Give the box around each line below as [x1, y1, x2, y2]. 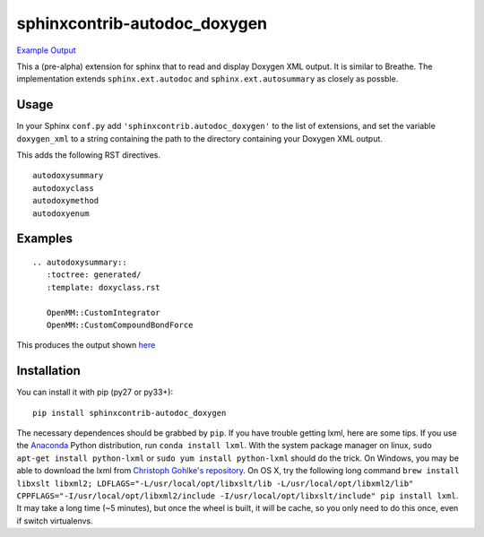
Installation [16, 363, 81, 378]
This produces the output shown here [16, 340, 156, 351]
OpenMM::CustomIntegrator [46, 307, 160, 317]
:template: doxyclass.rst [46, 282, 160, 292]
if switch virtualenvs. [16, 515, 93, 526]
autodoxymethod [32, 195, 99, 206]
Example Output [16, 45, 76, 56]
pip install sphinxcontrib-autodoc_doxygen [32, 408, 227, 418]
